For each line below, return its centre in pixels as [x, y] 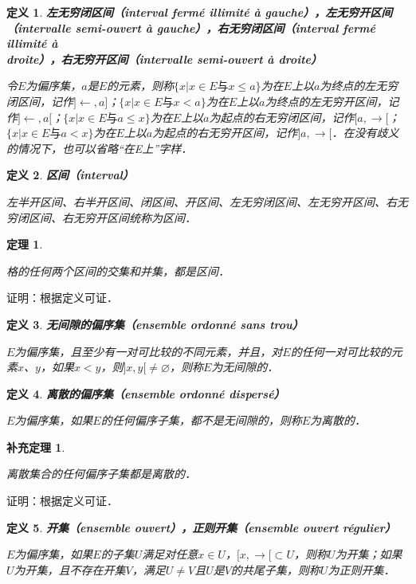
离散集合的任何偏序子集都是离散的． [101, 474]
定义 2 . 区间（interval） [70, 175]
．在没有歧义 [365, 133]
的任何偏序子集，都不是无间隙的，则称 [201, 420]
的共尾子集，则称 [275, 569]
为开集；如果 [369, 554]
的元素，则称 [141, 86]
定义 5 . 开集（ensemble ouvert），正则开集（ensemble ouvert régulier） [201, 527]
